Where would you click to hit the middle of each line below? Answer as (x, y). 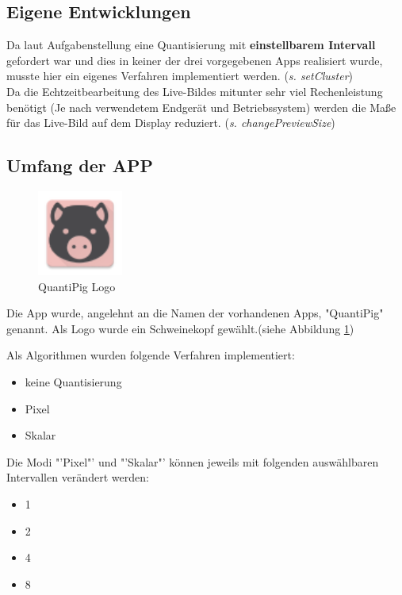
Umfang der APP (80, 165)
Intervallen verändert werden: (78, 477)
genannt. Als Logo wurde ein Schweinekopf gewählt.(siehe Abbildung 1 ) (180, 328)
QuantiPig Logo (77, 286)
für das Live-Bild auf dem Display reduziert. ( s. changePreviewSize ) (171, 123)
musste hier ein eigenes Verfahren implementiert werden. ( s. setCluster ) (180, 76)
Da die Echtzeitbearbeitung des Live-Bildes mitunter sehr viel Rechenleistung (195, 91)
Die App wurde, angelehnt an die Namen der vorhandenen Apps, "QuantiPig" (195, 313)
